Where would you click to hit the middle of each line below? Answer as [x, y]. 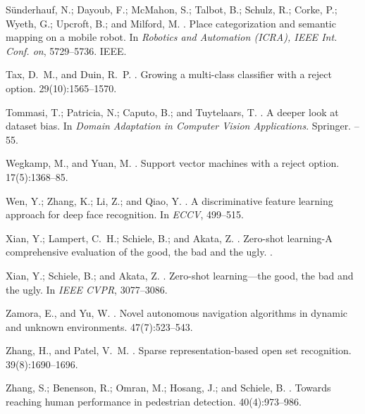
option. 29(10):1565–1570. [61, 88]
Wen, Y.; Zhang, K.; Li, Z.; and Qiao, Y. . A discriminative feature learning [169, 200]
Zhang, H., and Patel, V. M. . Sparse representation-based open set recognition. [179, 350]
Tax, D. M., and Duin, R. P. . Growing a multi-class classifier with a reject [169, 74]
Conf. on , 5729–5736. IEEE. [66, 50]
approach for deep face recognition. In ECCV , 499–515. [125, 214]
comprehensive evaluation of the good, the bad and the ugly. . [139, 252]
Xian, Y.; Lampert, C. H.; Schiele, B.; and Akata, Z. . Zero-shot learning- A [169, 238]
